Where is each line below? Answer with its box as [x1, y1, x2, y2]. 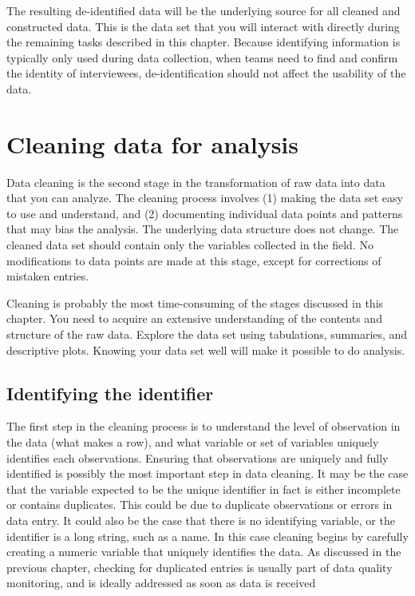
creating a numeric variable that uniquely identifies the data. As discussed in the [6, 543, 401, 560]
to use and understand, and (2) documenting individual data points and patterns [6, 205, 403, 221]
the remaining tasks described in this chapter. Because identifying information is [6, 34, 401, 50]
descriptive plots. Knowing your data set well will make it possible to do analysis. [6, 341, 405, 358]
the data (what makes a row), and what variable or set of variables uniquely [6, 434, 379, 451]
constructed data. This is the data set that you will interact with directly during [6, 18, 400, 34]
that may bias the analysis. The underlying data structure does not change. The [6, 221, 399, 237]
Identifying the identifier [6, 380, 214, 405]
